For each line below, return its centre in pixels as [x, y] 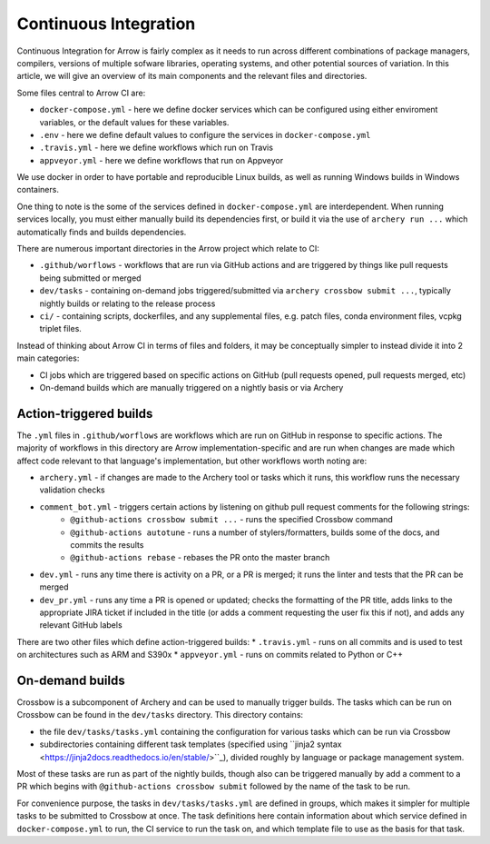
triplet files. [60, 329]
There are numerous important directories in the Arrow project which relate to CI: [168, 249]
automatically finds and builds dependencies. [102, 232]
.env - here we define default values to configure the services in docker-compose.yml [205, 134]
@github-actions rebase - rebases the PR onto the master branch [200, 558]
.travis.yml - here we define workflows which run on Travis [157, 148]
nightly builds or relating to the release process [127, 303]
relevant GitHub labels [81, 625]
